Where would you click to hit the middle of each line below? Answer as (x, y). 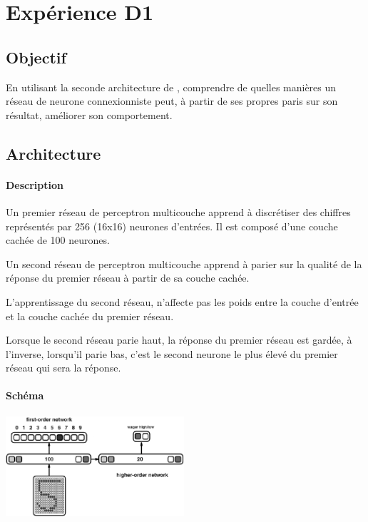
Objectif (36, 57)
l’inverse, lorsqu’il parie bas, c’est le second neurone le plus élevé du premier (172, 353)
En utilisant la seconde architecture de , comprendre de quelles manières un (171, 87)
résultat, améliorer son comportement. (89, 114)
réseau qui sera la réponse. (63, 368)
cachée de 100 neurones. (58, 240)
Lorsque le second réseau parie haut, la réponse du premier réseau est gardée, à (179, 340)
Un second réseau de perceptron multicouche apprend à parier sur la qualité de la (184, 263)
